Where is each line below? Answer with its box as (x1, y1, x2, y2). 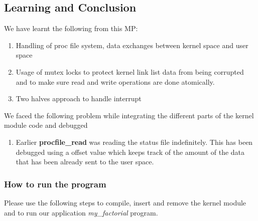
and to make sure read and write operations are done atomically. (16, 76, 215, 87)
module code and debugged (4, 120, 88, 130)
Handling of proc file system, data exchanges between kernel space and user (16, 40, 248, 50)
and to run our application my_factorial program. (4, 207, 158, 217)
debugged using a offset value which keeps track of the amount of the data (16, 146, 245, 157)
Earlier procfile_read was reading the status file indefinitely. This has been (16, 136, 253, 147)
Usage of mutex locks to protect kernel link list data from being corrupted (16, 66, 244, 77)
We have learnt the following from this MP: (4, 23, 138, 34)
